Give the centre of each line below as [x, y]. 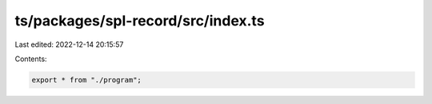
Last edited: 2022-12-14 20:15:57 [69, 44]
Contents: [31, 59]
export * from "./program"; [86, 80]
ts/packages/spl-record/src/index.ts [140, 21]
